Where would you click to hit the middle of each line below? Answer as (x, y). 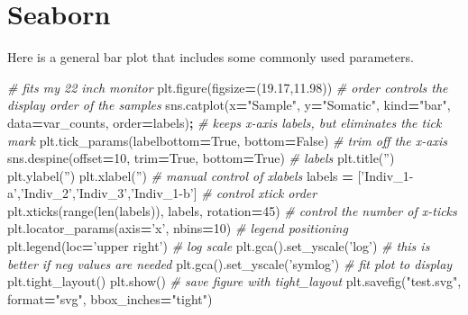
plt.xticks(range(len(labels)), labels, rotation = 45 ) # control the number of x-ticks (232, 210)
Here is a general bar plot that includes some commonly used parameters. (211, 57)
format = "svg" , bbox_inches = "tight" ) (110, 298)
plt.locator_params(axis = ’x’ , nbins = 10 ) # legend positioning (178, 228)
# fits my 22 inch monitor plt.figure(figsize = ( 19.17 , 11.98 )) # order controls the (228, 87)
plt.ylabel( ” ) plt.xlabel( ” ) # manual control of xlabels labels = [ (184, 175)
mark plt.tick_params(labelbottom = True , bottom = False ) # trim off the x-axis (227, 140)
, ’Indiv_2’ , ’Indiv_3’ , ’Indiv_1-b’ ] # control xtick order (167, 193)
